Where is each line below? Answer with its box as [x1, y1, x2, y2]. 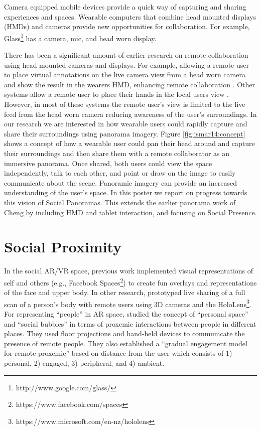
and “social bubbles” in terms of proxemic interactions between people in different [4, 318, 256, 329]
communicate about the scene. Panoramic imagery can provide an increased [4, 177, 237, 188]
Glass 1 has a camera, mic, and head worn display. [4, 31, 157, 43]
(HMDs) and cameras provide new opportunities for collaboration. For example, [4, 21, 250, 32]
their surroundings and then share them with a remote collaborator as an [4, 148, 229, 158]
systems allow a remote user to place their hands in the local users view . [4, 89, 229, 99]
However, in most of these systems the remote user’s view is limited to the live [4, 99, 245, 109]
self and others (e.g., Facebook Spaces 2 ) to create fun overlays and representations [4, 275, 257, 288]
